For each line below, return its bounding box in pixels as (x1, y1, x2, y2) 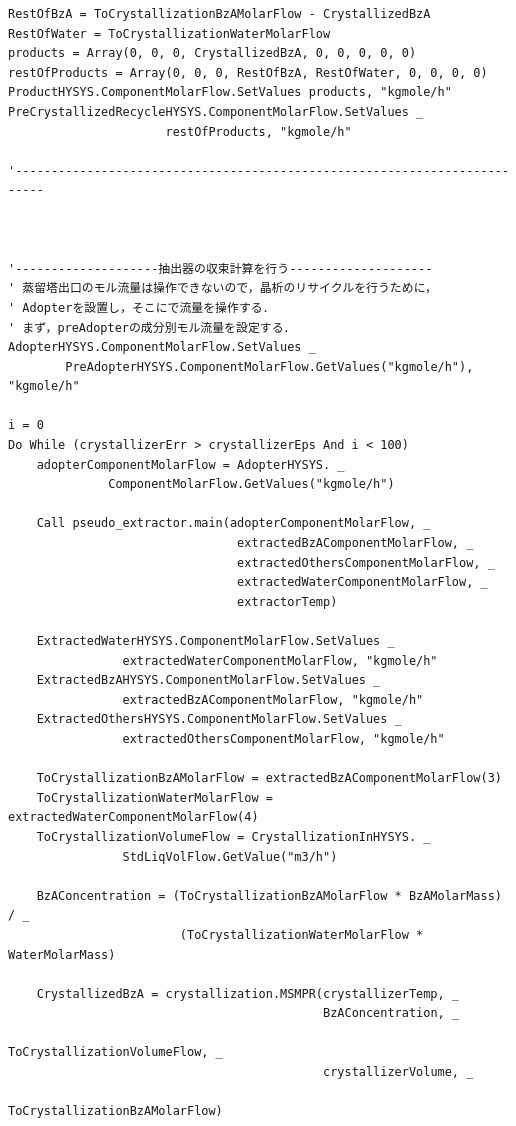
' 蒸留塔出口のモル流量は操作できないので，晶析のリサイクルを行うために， (8, 281, 437, 296)
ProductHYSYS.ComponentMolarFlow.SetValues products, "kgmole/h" (8, 85, 452, 100)
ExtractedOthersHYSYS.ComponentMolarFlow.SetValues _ (36, 712, 402, 727)
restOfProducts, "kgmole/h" (165, 124, 352, 139)
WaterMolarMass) (8, 947, 116, 962)
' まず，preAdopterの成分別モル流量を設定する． (8, 320, 296, 335)
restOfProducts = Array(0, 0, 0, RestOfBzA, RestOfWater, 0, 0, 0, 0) (8, 65, 488, 80)
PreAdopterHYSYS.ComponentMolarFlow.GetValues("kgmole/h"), (65, 359, 474, 374)
